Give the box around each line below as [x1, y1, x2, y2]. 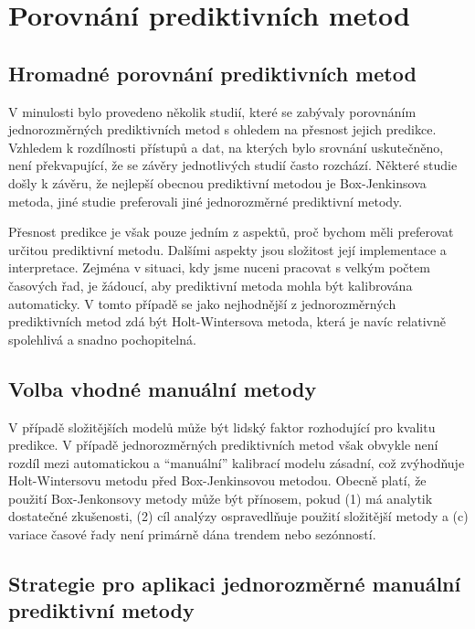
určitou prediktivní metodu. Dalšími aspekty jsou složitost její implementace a [8, 240, 447, 259]
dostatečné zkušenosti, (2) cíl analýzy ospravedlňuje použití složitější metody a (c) [8, 506, 469, 526]
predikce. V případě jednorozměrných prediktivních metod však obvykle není [8, 435, 438, 454]
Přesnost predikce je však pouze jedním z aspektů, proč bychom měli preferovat [8, 222, 454, 241]
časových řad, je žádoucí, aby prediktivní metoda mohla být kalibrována [8, 275, 413, 294]
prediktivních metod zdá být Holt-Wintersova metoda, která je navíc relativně [8, 312, 446, 331]
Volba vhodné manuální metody [8, 374, 317, 402]
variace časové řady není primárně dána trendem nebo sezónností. [8, 525, 376, 544]
